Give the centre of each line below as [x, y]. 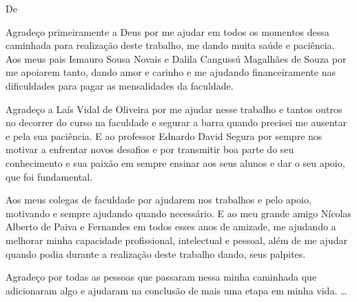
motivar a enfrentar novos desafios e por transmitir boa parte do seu [150, 149]
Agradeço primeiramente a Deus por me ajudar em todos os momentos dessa [167, 31]
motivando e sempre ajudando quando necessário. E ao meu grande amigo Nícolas [178, 213]
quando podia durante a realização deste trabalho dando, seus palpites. [156, 253]
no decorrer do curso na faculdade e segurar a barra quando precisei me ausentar [176, 122]
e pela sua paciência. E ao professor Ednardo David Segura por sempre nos [164, 135]
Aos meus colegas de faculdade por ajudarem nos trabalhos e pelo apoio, [159, 200]
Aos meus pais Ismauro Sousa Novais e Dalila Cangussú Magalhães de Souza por [176, 58]
